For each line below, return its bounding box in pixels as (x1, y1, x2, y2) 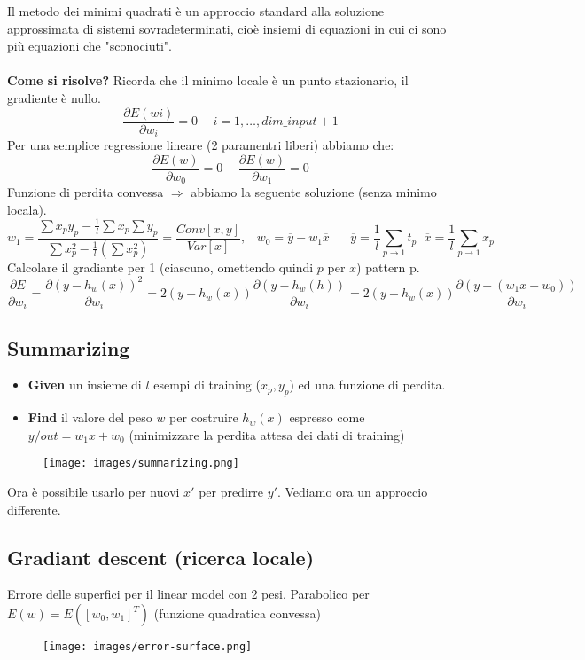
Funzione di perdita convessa (7, 183, 164, 201)
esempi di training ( (153, 375, 261, 394)
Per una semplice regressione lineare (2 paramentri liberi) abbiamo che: (7, 136, 394, 154)
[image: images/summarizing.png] (43, 457, 239, 470)
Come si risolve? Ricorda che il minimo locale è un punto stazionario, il (7, 71, 409, 90)
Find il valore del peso (27, 408, 152, 427)
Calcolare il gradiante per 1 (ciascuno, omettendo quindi (7, 257, 314, 276)
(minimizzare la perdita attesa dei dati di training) (129, 425, 405, 444)
